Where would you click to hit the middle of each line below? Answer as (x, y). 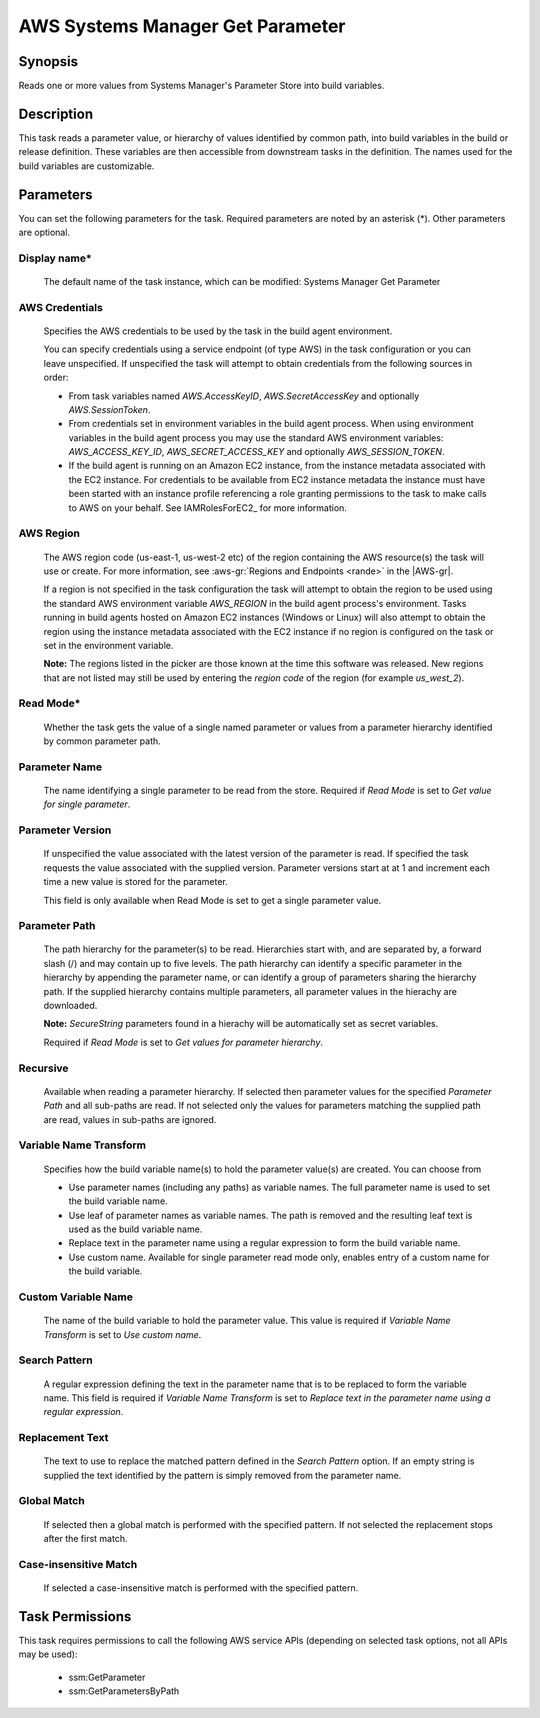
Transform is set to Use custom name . (122, 1334)
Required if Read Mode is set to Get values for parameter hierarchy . (183, 1042)
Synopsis (48, 61)
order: (56, 377)
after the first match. (85, 1539)
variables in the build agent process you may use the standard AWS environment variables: (256, 437)
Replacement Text (63, 1438)
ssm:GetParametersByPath (124, 1691)
